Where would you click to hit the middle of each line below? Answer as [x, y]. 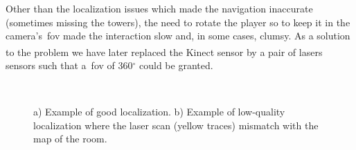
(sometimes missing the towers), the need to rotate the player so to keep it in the [178, 22]
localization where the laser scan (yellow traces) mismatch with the [176, 125]
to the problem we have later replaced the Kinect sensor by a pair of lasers [164, 51]
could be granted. [176, 65]
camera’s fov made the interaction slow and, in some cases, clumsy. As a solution [178, 36]
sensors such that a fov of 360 [69, 65]
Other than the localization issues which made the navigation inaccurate [159, 8]
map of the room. [70, 139]
